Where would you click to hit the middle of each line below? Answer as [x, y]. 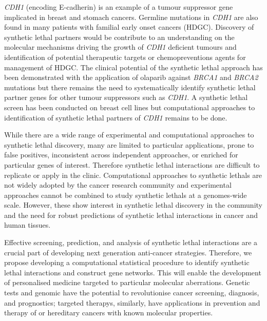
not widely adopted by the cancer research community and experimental [118, 185]
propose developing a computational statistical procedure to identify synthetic [127, 262]
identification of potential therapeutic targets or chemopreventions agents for [125, 57]
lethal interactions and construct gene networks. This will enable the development [133, 272]
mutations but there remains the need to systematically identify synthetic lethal [130, 87]
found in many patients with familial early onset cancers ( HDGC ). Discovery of [129, 27]
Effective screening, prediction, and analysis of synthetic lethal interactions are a [131, 242]
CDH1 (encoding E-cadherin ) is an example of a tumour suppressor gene [119, 7]
